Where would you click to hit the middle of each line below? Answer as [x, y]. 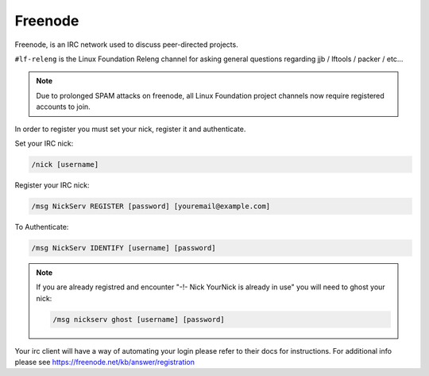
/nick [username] [65, 164]
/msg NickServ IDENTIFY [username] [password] [124, 248]
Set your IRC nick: [44, 143]
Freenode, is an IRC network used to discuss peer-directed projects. [126, 45]
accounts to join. [63, 107]
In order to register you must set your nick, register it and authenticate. [130, 129]
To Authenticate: [42, 227]
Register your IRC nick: [52, 185]
